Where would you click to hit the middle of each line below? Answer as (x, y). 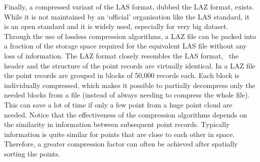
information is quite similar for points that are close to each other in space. (119, 134)
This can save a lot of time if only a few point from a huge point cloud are (118, 104)
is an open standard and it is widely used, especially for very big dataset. (116, 26)
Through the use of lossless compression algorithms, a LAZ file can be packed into (130, 36)
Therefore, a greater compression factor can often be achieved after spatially (121, 144)
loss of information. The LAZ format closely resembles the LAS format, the (121, 55)
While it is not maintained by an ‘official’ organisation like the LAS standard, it (127, 16)
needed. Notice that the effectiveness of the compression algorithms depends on (126, 114)
